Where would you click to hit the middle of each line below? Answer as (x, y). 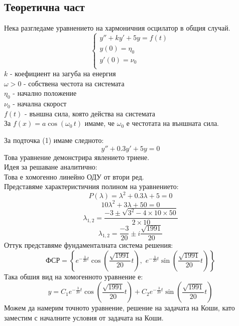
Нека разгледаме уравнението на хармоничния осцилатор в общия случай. (117, 28)
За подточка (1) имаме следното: (54, 140)
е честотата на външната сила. (173, 123)
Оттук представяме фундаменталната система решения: (89, 245)
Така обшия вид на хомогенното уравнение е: (74, 276)
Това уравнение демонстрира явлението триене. (77, 157)
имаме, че (100, 123)
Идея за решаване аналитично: (51, 167)
